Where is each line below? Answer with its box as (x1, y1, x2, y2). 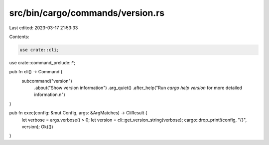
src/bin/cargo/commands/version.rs (9, 7, 165, 18)
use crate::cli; (19, 47, 60, 52)
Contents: (9, 34, 29, 40)
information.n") (34, 92, 66, 97)
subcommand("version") (21, 78, 72, 84)
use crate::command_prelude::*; (9, 59, 76, 65)
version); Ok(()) (21, 124, 53, 130)
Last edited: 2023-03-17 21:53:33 (9, 25, 78, 31)
